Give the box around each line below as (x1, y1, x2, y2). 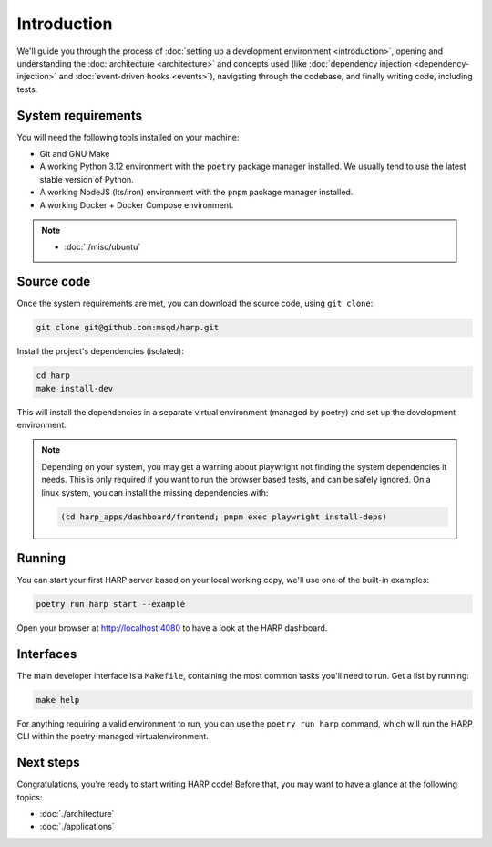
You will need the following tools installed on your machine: (16, 131, 240, 142)
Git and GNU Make (39, 149, 110, 160)
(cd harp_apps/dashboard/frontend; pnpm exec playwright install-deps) (60, 511, 387, 522)
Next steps (16, 755, 80, 770)
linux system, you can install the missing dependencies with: (41, 486, 269, 497)
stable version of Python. (39, 173, 134, 184)
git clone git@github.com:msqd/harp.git (36, 322, 219, 333)
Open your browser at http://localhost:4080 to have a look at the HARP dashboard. (16, 622, 328, 633)
